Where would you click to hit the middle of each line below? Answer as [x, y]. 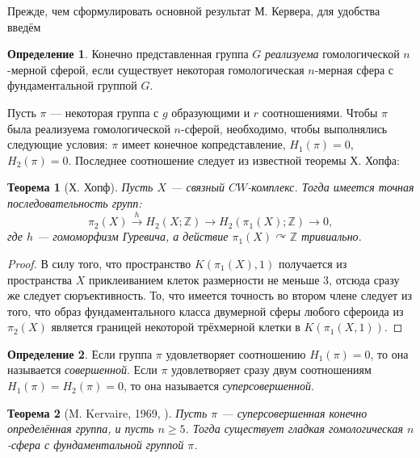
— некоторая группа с [105, 112]
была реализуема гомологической [89, 128]
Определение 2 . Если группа [80, 353]
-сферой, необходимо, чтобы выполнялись [284, 128]
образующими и [211, 112]
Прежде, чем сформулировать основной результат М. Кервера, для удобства [194, 11]
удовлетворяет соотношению [236, 353]
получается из [313, 263]
